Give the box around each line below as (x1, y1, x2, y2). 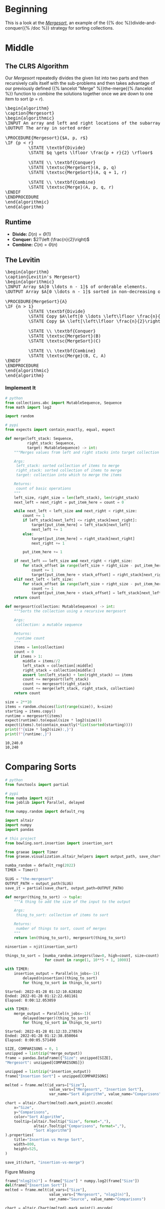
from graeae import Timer (5, 850, 58, 854)
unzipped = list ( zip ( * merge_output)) (5, 1051, 82, 1056)
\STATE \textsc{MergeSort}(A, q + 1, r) (28, 169, 127, 175)
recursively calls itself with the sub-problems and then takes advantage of (5, 80, 155, 86)
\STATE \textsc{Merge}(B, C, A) (28, 353, 107, 358)
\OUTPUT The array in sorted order (5, 125, 91, 131)
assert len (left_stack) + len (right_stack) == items (23, 672, 133, 677)
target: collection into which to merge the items (16, 472, 122, 478)
